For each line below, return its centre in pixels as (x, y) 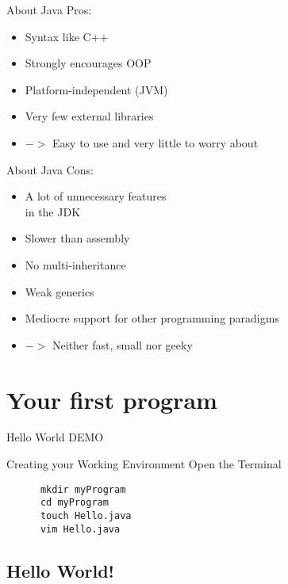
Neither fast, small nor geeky (123, 344)
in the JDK (53, 211)
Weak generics (60, 291)
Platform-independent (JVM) (96, 89)
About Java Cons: (50, 169)
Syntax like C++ (67, 36)
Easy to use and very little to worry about (156, 142)
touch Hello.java (86, 515)
